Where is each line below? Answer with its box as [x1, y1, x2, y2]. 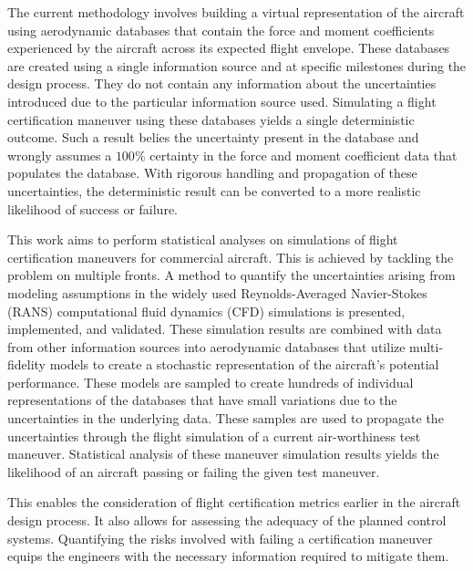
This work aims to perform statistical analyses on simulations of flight [7, 230, 398, 249]
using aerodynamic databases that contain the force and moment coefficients [7, 20, 435, 39]
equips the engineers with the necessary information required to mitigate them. [7, 546, 449, 566]
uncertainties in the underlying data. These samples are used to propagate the [7, 409, 444, 428]
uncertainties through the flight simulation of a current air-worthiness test [7, 426, 421, 445]
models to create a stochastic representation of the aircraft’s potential [49, 355, 439, 374]
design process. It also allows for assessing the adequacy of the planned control [7, 511, 447, 530]
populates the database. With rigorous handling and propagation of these [7, 163, 417, 182]
